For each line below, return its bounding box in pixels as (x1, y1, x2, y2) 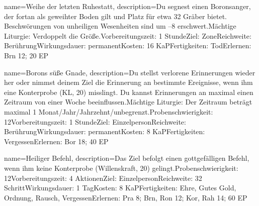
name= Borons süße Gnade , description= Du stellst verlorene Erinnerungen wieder (4, 67, 255, 77)
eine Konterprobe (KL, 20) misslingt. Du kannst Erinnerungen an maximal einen (4, 86, 253, 97)
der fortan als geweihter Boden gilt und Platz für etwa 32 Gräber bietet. (4, 11, 227, 21)
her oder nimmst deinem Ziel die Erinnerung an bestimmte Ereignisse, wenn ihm (4, 77, 253, 87)
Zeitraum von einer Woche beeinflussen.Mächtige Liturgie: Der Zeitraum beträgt (4, 96, 252, 107)
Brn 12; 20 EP (4, 50, 49, 60)
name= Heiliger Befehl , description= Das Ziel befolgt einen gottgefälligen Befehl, (4, 153, 249, 163)
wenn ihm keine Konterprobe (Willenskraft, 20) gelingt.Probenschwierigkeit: (4, 162, 238, 173)
